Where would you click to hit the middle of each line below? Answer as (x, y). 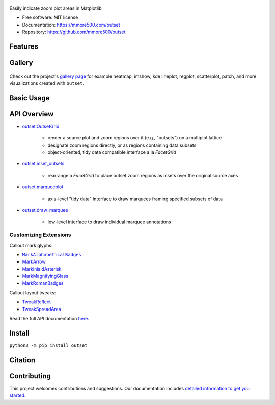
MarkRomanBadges (43, 283)
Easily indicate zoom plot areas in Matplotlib (56, 8)
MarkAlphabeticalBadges (52, 255)
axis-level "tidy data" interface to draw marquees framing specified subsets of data (135, 199)
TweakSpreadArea (42, 309)
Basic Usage (30, 98)
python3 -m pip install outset (48, 345)
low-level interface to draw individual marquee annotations (109, 222)
